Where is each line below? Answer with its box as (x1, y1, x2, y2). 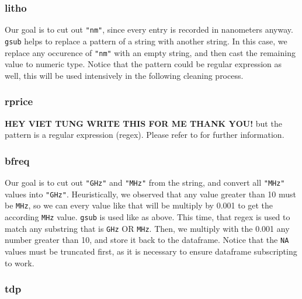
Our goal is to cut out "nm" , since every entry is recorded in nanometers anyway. (5, 23, 293, 36)
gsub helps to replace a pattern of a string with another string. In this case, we (5, 34, 287, 47)
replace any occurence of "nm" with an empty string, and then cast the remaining (5, 46, 296, 58)
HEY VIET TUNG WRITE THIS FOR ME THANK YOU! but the (5, 117, 282, 129)
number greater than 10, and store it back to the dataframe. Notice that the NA (5, 234, 289, 246)
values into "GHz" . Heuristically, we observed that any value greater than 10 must (5, 187, 297, 200)
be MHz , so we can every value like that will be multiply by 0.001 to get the (5, 199, 273, 211)
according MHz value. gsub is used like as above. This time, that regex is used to (5, 210, 290, 222)
